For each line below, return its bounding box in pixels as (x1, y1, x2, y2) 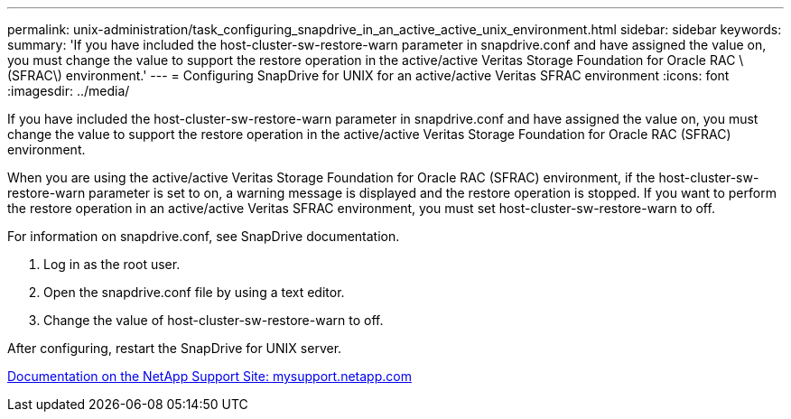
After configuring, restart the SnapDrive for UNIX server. (7, 340, 342, 356)
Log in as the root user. (43, 256, 181, 272)
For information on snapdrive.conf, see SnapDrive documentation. (7, 228, 400, 244)
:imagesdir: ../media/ (7, 83, 130, 98)
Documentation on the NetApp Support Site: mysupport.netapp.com (7, 368, 412, 384)
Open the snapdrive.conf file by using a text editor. (43, 284, 345, 300)
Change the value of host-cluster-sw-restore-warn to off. (43, 312, 384, 328)
